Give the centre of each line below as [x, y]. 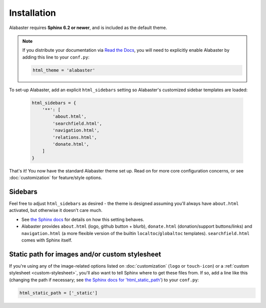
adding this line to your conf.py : [56, 57]
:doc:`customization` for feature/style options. [56, 178]
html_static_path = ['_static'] [59, 293]
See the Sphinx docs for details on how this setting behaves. [83, 219]
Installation [33, 13]
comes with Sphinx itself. [47, 240]
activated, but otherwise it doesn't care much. [56, 210]
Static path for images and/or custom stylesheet [85, 254]
